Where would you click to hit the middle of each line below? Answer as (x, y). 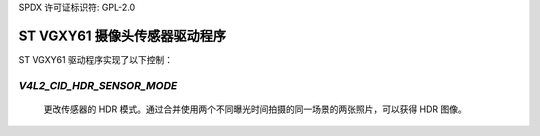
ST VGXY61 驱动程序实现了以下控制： (96, 59)
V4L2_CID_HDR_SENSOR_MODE (98, 85)
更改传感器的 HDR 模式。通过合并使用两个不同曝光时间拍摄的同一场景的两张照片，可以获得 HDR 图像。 (255, 109)
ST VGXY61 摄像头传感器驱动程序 (122, 35)
